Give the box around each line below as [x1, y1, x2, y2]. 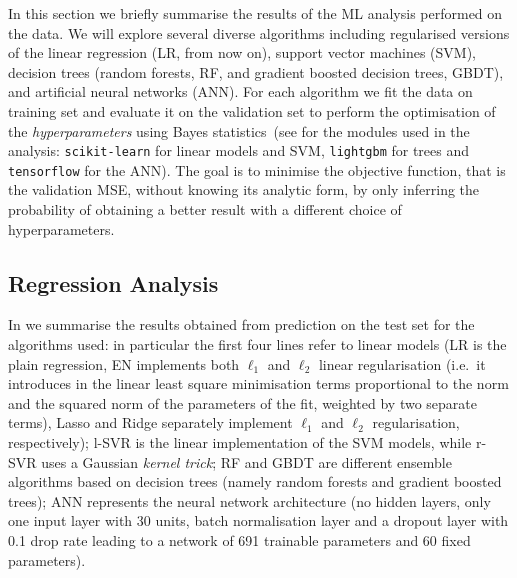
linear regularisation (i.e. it [318, 353, 486, 374]
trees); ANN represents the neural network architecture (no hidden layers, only [8, 490, 491, 511]
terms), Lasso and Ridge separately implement [8, 412, 293, 433]
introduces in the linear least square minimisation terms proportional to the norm [8, 373, 509, 394]
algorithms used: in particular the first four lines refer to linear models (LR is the [8, 334, 507, 355]
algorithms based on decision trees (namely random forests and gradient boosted [8, 471, 502, 492]
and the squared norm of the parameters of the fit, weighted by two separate [8, 392, 478, 413]
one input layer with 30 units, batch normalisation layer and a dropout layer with [8, 510, 509, 531]
